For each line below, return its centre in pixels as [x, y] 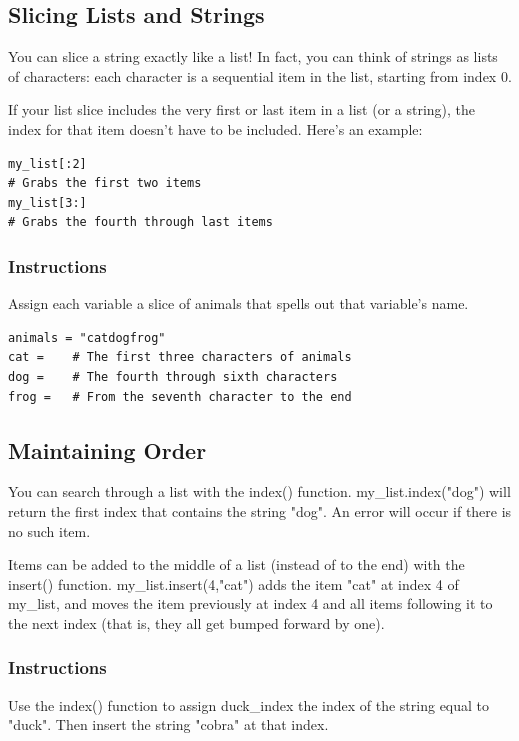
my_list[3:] [47, 202]
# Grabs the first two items [105, 183]
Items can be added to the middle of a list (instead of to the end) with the [236, 564]
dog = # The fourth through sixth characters [173, 376]
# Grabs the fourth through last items [140, 222]
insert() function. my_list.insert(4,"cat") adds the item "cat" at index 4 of [233, 583]
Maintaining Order [107, 449]
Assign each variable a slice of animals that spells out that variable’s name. [238, 303]
